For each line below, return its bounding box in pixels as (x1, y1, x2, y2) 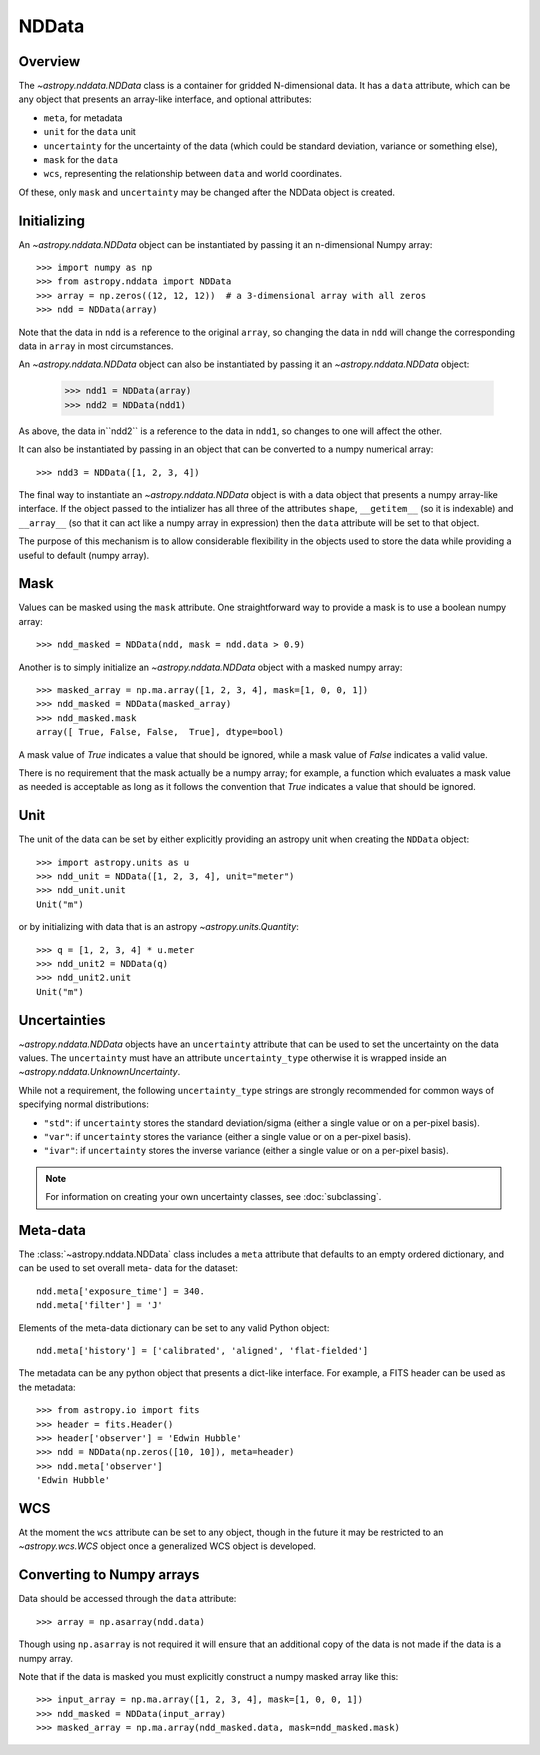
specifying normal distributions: (18, 1098, 149, 1110)
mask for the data (43, 154, 119, 166)
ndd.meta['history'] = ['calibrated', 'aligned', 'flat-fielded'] (36, 1345, 369, 1357)
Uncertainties (18, 1011, 106, 1029)
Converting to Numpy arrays (18, 1566, 200, 1584)
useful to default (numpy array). (18, 549, 150, 561)
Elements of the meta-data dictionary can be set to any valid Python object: (18, 1321, 330, 1334)
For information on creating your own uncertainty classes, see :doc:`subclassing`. (45, 1191, 382, 1203)
